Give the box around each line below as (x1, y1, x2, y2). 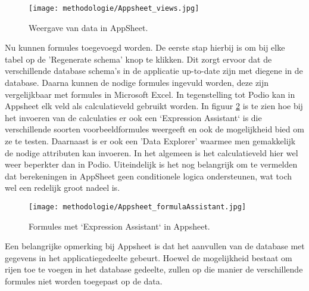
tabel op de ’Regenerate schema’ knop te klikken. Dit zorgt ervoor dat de (5, 52, 272, 65)
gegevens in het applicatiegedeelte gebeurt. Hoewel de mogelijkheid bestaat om (5, 251, 292, 264)
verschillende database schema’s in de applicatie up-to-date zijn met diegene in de (5, 64, 303, 77)
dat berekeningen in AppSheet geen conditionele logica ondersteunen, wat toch (5, 169, 292, 182)
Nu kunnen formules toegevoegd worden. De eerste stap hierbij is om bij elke (5, 41, 285, 54)
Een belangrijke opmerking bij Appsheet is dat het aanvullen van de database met (5, 240, 305, 252)
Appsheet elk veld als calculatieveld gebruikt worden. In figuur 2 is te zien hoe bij (5, 100, 303, 112)
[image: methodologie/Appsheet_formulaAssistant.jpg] (29, 202, 246, 211)
